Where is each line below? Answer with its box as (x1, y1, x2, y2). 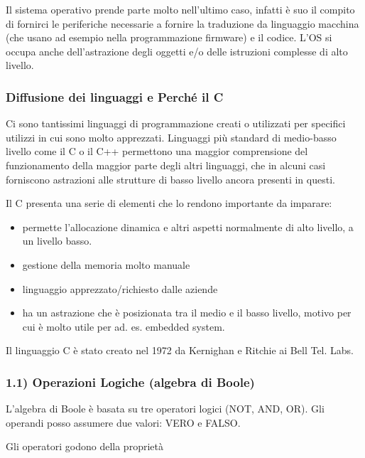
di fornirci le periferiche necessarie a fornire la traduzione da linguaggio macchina (6, 16, 359, 31)
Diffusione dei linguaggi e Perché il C (6, 87, 224, 105)
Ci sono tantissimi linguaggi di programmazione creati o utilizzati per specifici (6, 116, 346, 131)
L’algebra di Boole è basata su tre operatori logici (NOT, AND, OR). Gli (6, 401, 325, 416)
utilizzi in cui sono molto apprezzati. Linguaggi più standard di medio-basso (6, 129, 337, 144)
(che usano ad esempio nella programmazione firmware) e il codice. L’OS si (6, 30, 332, 45)
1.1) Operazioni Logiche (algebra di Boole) (6, 373, 255, 390)
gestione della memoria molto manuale (22, 257, 190, 272)
